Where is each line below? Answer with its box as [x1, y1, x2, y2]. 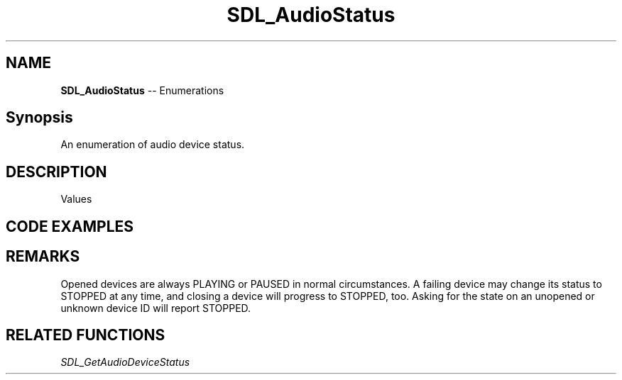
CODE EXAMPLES [6, 217, 134, 235]
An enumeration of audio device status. [60, 138, 245, 151]
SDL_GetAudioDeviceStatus [60, 356, 190, 369]
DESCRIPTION [6, 162, 107, 181]
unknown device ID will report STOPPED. [60, 301, 251, 314]
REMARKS [6, 247, 80, 266]
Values [60, 193, 92, 206]
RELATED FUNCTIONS [6, 325, 165, 344]
